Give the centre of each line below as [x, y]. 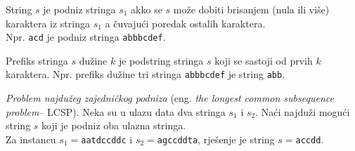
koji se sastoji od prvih [264, 60]
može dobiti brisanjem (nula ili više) [251, 9]
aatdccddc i [107, 139]
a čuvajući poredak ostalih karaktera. [185, 23]
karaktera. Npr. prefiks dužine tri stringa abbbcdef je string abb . [146, 74]
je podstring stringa [161, 60]
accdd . [310, 139]
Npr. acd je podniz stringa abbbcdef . [86, 37]
